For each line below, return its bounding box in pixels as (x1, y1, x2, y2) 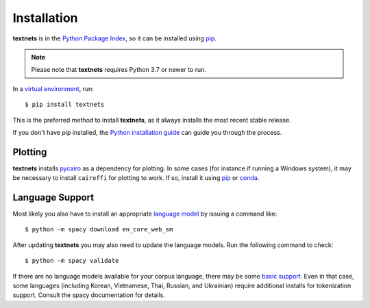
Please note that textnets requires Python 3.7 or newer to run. (31, 66, 207, 74)
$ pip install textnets (25, 101, 105, 109)
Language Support (12, 192, 95, 203)
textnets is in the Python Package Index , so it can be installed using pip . (12, 34, 217, 42)
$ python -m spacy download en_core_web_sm (25, 226, 173, 233)
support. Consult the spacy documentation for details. (12, 291, 166, 299)
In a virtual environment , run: (12, 84, 94, 92)
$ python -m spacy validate (25, 257, 119, 265)
